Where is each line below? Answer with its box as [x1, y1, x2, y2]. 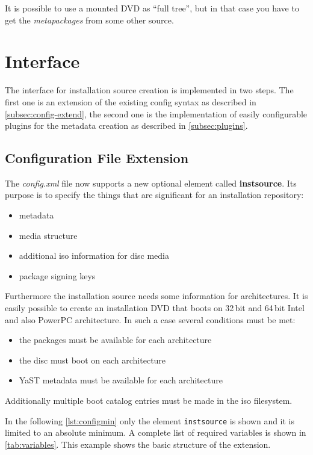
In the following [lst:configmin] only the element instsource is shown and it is [5, 414, 295, 427]
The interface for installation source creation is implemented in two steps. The [5, 84, 294, 96]
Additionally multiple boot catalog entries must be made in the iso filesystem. [5, 394, 293, 407]
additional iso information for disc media [19, 249, 169, 262]
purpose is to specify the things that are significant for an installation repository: [5, 188, 304, 201]
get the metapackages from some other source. [5, 13, 174, 26]
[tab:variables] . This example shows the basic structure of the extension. [5, 438, 271, 450]
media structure [19, 229, 78, 241]
